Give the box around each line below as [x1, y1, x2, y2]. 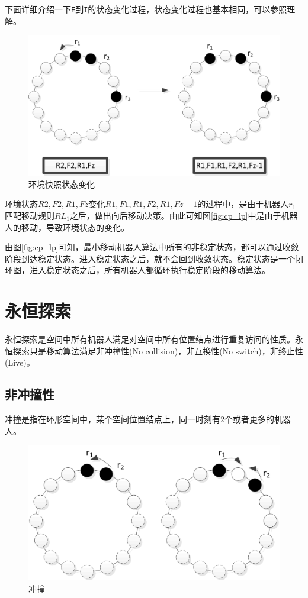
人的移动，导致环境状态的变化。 [5, 221, 129, 233]
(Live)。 [5, 356, 35, 369]
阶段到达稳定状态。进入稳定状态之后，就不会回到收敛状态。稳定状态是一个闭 [5, 252, 303, 264]
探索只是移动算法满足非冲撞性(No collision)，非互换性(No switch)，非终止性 [12, 344, 303, 357]
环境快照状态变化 [28, 177, 95, 190]
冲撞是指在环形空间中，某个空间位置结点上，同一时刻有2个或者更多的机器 [5, 413, 291, 425]
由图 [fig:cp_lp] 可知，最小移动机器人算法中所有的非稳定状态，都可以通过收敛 [5, 241, 299, 253]
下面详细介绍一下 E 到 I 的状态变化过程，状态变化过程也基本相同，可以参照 [5, 3, 287, 15]
